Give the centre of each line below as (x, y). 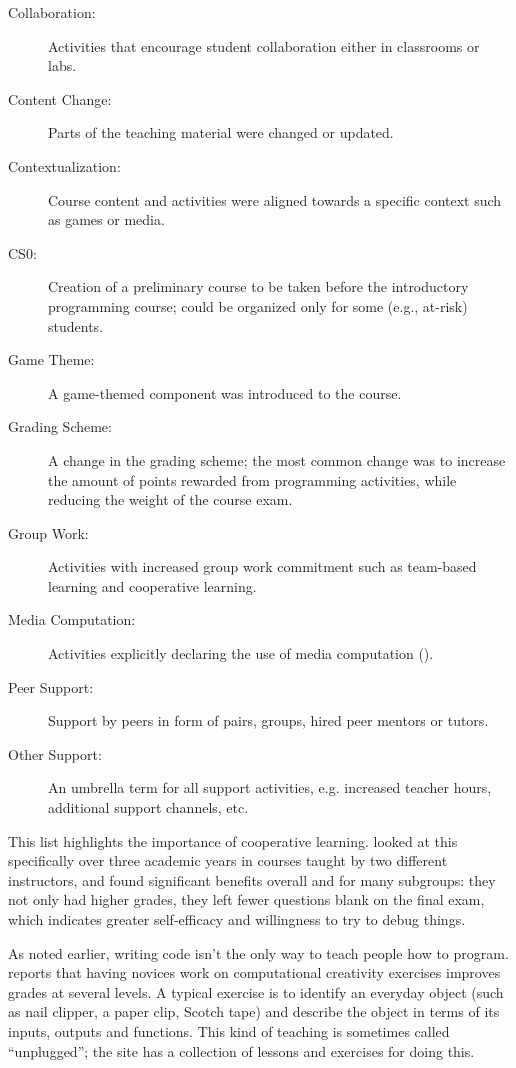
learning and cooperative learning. (152, 585)
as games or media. (106, 219)
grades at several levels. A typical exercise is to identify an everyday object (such (256, 991)
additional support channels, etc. (148, 807)
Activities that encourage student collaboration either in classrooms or (264, 45)
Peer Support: (51, 686)
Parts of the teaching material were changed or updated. (221, 132)
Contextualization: (64, 165)
